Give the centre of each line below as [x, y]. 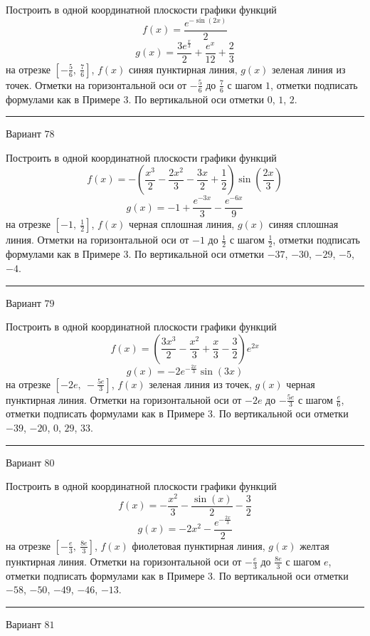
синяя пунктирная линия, [183, 69]
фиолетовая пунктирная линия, [199, 545]
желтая [314, 545]
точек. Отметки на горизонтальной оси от [96, 84]
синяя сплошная [303, 224]
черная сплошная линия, [182, 224]
